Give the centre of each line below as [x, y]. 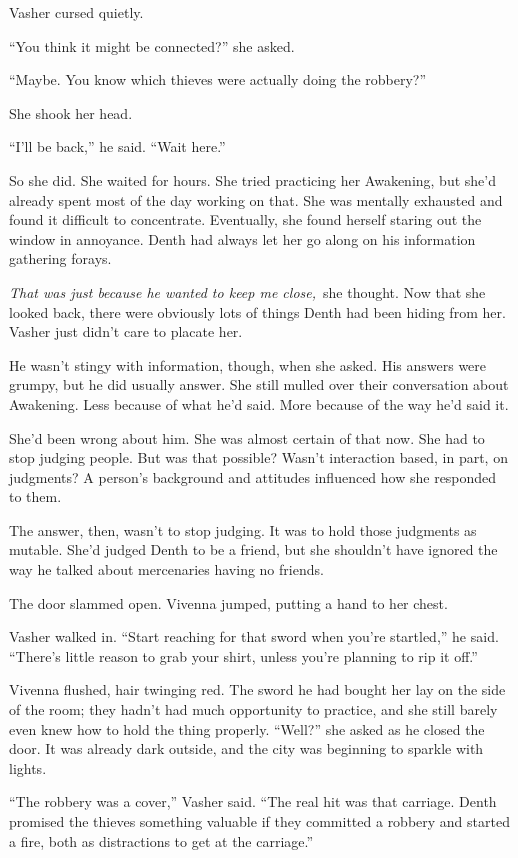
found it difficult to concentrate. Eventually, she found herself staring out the [245, 219]
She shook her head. [71, 112]
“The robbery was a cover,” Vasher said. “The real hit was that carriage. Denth [253, 801]
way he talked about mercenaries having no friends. [166, 569]
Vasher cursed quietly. [76, 12]
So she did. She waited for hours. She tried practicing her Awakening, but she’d [252, 179]
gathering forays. [60, 258]
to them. [35, 496]
